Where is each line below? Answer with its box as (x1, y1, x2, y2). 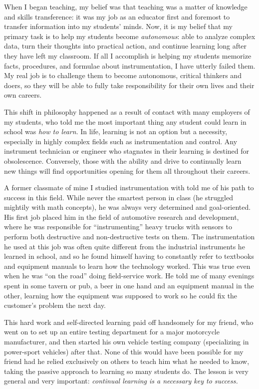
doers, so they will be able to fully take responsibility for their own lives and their (4, 80, 255, 90)
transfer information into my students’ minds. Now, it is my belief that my (4, 21, 233, 32)
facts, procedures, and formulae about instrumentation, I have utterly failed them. (4, 60, 256, 71)
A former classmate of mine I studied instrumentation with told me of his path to (4, 182, 254, 193)
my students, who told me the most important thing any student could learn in (4, 116, 247, 127)
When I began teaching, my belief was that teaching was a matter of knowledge (4, 2, 248, 12)
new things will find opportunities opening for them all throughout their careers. (4, 165, 251, 176)
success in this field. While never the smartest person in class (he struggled (4, 192, 233, 202)
